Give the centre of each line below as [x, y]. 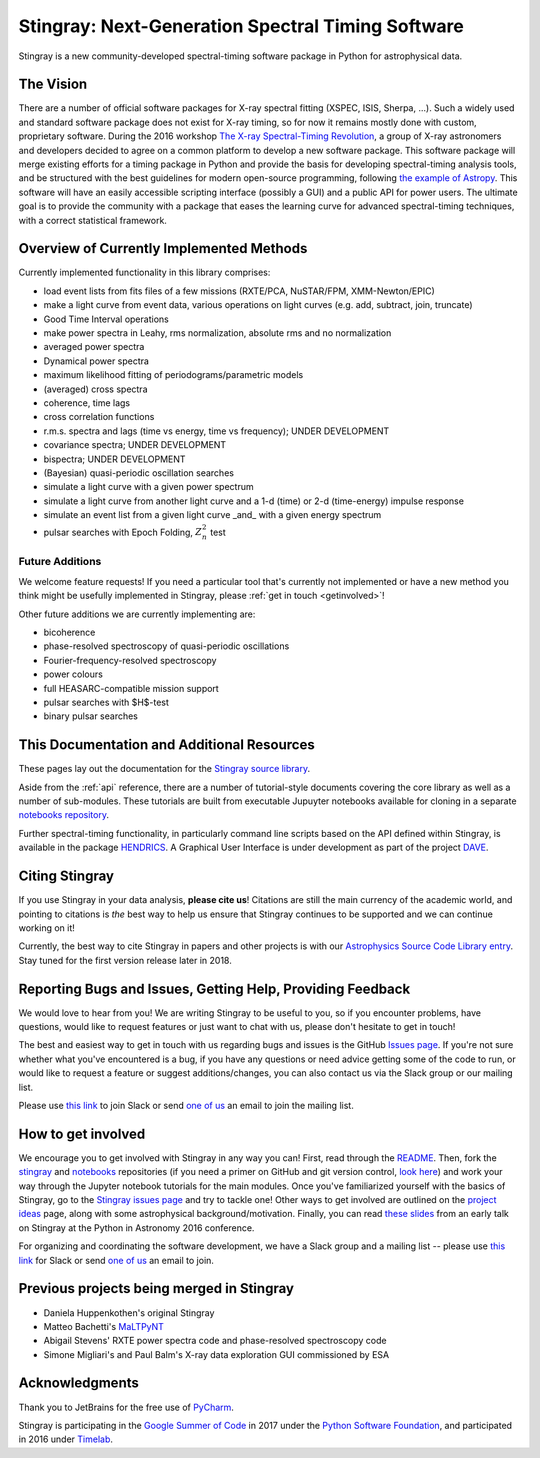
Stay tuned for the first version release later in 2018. [125, 960]
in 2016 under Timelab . [66, 1439]
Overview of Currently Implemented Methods [163, 248]
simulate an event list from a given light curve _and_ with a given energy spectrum [212, 515]
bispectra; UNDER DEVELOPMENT [114, 459]
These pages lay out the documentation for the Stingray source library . [164, 769]
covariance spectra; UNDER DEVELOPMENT [135, 445]
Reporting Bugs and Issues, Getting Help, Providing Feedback [214, 988]
